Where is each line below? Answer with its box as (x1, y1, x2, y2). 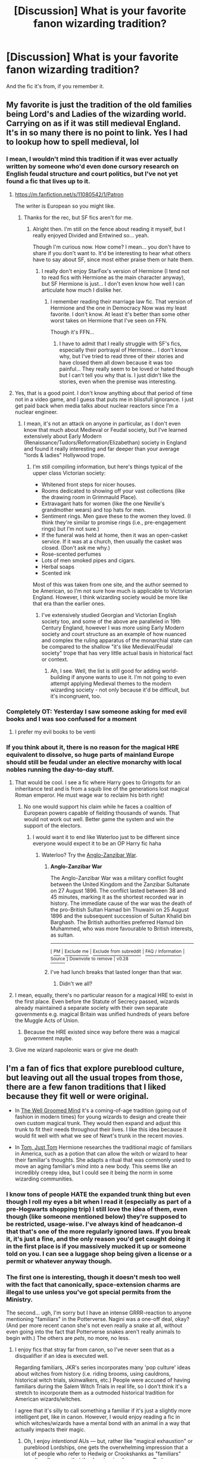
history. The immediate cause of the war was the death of (50, 900, 192, 907)
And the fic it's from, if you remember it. (6, 82, 104, 90)
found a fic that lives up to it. (6, 177, 90, 186)
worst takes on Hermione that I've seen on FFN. (50, 317, 168, 324)
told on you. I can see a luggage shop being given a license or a (6, 1250, 192, 1258)
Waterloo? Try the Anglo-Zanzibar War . (41, 851, 137, 859)
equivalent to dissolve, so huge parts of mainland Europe (6, 750, 174, 759)
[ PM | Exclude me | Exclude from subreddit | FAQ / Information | (50, 948, 185, 954)
